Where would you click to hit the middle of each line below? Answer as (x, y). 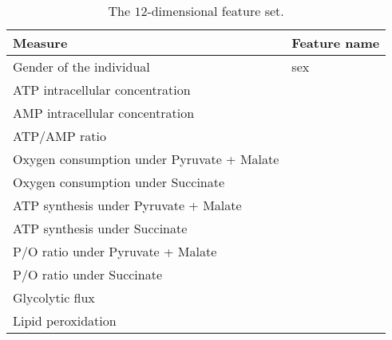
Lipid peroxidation (65, 320)
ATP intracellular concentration (102, 90)
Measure (40, 43)
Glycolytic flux (54, 297)
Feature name (336, 43)
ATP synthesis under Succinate (100, 228)
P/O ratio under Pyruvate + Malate (115, 251)
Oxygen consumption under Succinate (119, 182)
